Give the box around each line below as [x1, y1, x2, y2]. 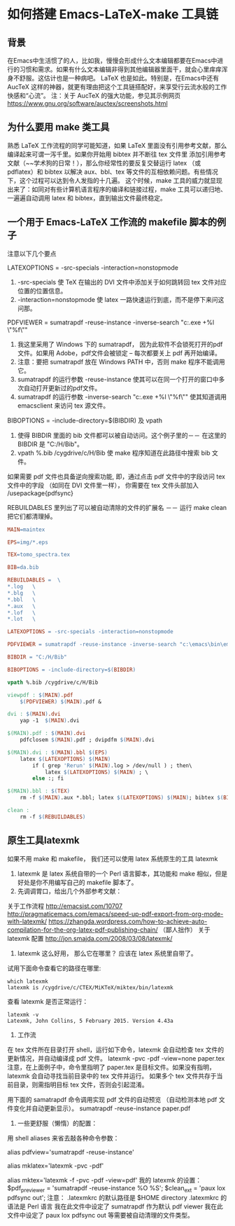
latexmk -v [7, 1011, 39, 1018]
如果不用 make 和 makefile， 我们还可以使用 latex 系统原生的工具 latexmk [7, 854, 218, 862]
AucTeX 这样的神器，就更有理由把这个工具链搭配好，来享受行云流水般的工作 [7, 83, 227, 91]
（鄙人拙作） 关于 [159, 925, 211, 934]
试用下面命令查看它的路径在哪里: [7, 964, 101, 972]
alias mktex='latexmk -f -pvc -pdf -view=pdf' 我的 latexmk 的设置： [7, 1176, 202, 1184]
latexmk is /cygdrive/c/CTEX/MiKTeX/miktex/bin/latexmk [7, 984, 173, 991]
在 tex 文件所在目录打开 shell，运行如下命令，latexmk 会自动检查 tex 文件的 [7, 1045, 225, 1054]
